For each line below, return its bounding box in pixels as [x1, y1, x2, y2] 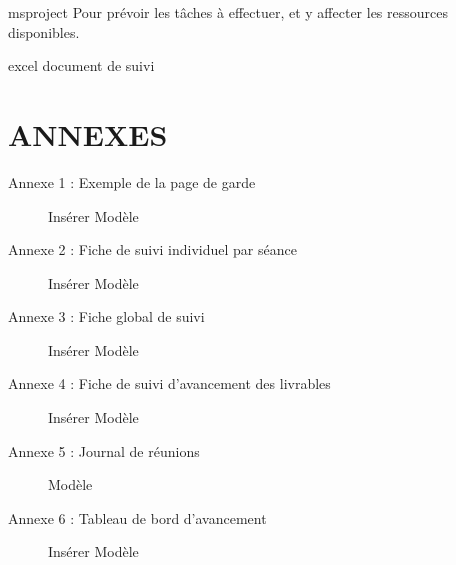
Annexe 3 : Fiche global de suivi [8, 306, 205, 327]
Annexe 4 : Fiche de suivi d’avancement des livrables [8, 373, 331, 394]
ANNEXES [8, 113, 168, 154]
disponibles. [8, 21, 80, 42]
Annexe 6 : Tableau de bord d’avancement [8, 507, 267, 528]
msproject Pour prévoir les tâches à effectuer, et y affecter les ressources [8, 2, 448, 22]
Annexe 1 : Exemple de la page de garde [8, 171, 256, 192]
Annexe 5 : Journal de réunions [8, 440, 200, 461]
